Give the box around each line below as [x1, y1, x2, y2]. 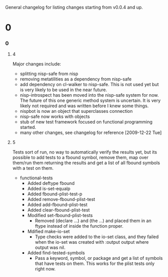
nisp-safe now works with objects [20, 113, 90, 120]
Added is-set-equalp [27, 186, 71, 192]
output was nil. [35, 244, 66, 251]
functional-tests [20, 175, 53, 181]
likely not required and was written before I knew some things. [20, 103, 149, 109]
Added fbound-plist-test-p [27, 191, 83, 197]
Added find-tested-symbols [27, 250, 85, 256]
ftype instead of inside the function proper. [35, 223, 124, 229]
